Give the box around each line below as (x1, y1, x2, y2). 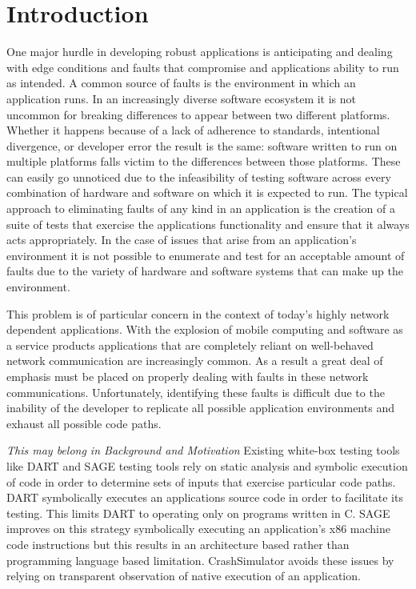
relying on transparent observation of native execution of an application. (6, 567, 361, 584)
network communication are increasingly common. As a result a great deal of (6, 352, 383, 369)
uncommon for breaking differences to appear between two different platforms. (6, 106, 390, 122)
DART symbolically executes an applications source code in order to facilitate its (6, 489, 403, 506)
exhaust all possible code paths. (6, 415, 162, 431)
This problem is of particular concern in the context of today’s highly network (6, 305, 390, 322)
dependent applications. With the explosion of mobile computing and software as (6, 321, 403, 338)
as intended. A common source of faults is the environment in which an (6, 74, 356, 91)
